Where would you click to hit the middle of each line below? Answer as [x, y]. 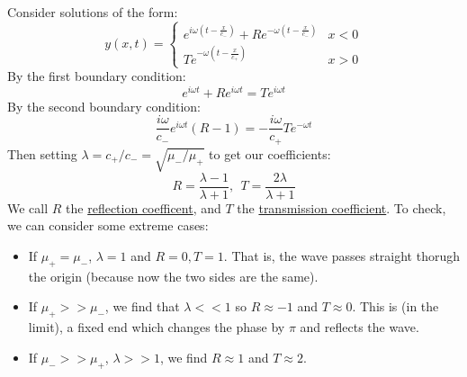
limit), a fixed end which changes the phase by [157, 327]
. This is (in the [395, 306]
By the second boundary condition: [104, 106]
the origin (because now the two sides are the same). [173, 276]
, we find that [142, 306]
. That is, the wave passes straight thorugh [342, 255]
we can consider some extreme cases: [108, 225]
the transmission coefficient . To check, [341, 207]
